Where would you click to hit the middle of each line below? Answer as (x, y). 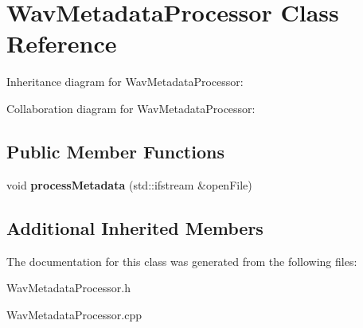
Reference (62, 43)
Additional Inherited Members (135, 227)
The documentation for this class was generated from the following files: (182, 261)
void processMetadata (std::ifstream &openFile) (129, 184)
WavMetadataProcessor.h (69, 288)
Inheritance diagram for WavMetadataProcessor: (125, 82)
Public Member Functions (115, 151)
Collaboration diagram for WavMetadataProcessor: (131, 108)
